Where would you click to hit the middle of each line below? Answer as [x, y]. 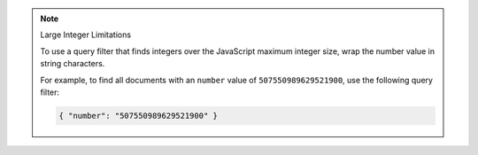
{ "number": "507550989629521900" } [139, 116]
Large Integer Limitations [86, 35]
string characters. [73, 64]
